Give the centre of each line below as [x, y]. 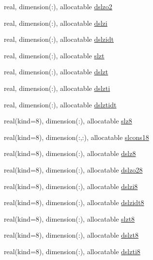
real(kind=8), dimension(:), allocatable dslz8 [70, 153]
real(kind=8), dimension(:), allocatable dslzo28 [73, 169]
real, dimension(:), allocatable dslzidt [59, 39]
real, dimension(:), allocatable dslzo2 [58, 6]
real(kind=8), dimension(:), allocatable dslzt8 [71, 235]
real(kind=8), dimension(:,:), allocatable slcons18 [76, 137]
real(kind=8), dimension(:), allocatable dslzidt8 [74, 202]
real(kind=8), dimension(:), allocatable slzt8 [69, 218]
